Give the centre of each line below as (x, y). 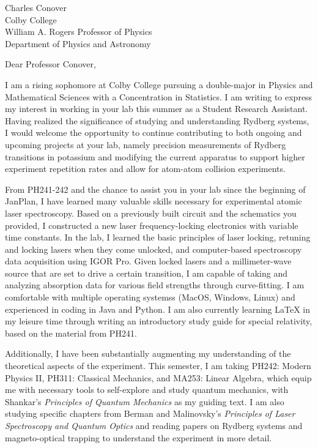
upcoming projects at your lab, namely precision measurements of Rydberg (146, 144)
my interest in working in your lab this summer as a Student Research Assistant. (157, 109)
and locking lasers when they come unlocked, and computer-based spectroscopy (153, 249)
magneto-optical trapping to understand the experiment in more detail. (139, 437)
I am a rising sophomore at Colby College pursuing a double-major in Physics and (159, 84)
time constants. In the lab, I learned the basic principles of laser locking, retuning (158, 237)
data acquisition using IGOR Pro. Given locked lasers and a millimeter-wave (148, 261)
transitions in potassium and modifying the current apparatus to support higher (155, 156)
